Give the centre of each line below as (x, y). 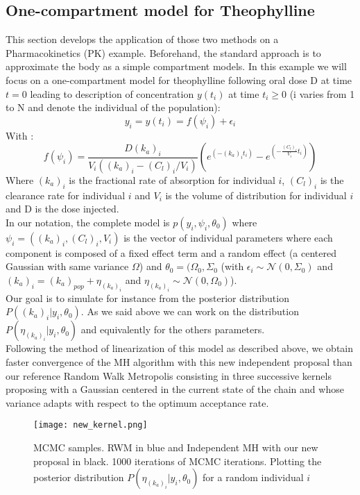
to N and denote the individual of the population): (113, 107)
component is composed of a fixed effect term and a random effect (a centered (171, 252)
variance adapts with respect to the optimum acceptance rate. (137, 402)
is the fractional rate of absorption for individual (172, 179)
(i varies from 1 (322, 93)
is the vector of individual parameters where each (228, 237)
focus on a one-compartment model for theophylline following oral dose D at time (179, 79)
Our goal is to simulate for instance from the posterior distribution (147, 297)
